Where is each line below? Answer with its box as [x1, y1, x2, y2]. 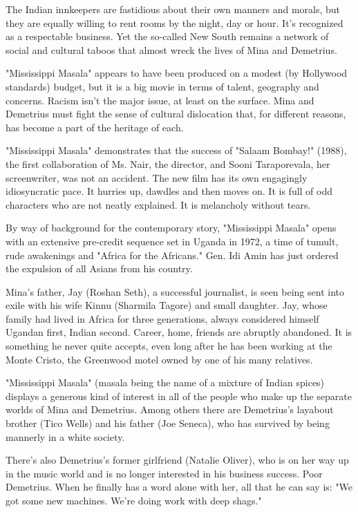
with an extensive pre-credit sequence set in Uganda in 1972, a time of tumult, [6, 234, 339, 248]
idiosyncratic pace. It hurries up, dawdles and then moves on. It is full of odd [6, 184, 333, 198]
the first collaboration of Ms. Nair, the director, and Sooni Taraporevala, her [6, 156, 330, 171]
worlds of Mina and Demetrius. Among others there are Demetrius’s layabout [6, 402, 334, 417]
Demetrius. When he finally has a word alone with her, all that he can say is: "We [6, 480, 353, 494]
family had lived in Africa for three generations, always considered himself [6, 311, 319, 325]
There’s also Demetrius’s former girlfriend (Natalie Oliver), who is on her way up [6, 453, 349, 467]
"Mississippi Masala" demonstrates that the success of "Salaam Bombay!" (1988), [6, 143, 347, 158]
